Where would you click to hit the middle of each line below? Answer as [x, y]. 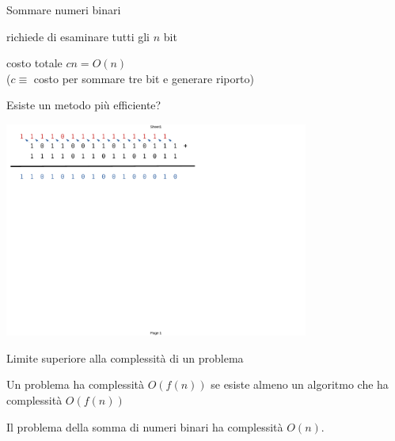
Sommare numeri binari [64, 10]
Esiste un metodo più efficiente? [84, 105]
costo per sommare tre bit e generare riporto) [144, 78]
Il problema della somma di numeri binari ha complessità [145, 426]
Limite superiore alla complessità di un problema [125, 357]
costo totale [34, 63]
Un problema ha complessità [76, 384]
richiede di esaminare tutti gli [78, 36]
